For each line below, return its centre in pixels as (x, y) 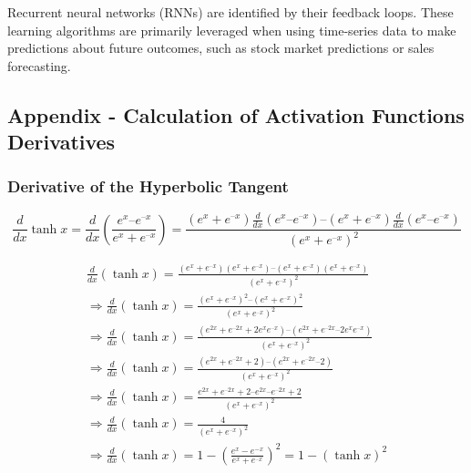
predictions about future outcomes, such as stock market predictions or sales (221, 48)
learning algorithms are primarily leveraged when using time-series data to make (232, 30)
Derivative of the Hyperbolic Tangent (148, 186)
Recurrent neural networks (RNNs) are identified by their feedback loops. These (230, 12)
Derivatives (61, 142)
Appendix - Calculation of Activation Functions (236, 114)
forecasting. (39, 65)
